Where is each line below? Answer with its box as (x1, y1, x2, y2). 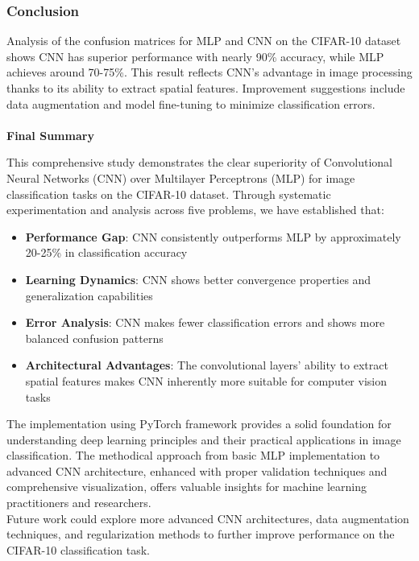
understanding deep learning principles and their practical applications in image (6, 431, 401, 448)
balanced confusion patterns (25, 329, 164, 346)
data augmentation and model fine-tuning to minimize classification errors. (6, 95, 375, 112)
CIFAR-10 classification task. (6, 541, 150, 558)
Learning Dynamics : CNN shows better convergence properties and (25, 270, 371, 287)
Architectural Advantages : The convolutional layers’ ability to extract (25, 357, 388, 373)
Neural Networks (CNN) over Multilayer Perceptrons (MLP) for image (6, 169, 355, 186)
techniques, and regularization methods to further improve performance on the (6, 526, 395, 542)
